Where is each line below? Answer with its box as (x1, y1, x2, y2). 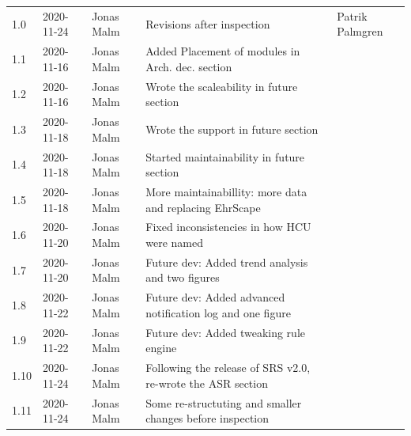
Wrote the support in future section (145, 120, 319, 137)
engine (145, 339, 177, 356)
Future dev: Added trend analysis (145, 253, 308, 270)
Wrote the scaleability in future (145, 78, 298, 94)
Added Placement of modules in (145, 43, 300, 59)
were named (145, 233, 204, 250)
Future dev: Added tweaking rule (145, 324, 306, 340)
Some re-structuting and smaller (145, 394, 302, 411)
